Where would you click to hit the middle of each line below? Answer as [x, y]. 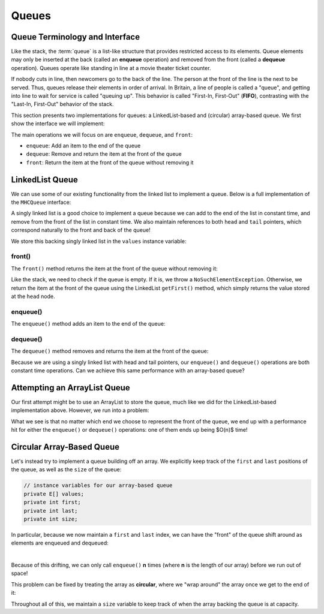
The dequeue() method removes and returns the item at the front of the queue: [110, 351]
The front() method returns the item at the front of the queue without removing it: [115, 268]
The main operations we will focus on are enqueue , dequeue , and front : [102, 134]
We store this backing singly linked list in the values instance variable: [99, 241]
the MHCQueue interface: [41, 202]
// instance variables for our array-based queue [98, 485]
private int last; [51, 511]
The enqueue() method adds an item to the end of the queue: [88, 324]
